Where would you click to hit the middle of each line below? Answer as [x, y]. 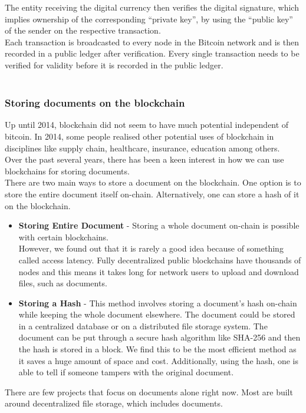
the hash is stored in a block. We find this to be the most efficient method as [157, 349]
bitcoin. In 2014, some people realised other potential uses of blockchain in [139, 136]
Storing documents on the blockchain [95, 103]
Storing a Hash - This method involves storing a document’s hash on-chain [158, 303]
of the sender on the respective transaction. [83, 30]
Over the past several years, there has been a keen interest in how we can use [144, 159]
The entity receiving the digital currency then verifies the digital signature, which [152, 7]
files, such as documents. [63, 283]
